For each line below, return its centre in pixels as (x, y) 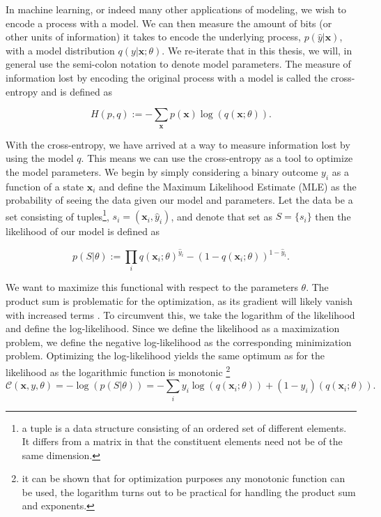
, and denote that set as (221, 216)
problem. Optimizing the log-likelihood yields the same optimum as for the (165, 355)
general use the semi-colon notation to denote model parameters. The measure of (178, 64)
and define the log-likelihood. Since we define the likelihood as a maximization (173, 328)
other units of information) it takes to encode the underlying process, (153, 37)
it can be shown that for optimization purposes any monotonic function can (184, 478)
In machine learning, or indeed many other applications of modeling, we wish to (176, 9)
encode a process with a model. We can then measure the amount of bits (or (169, 23)
